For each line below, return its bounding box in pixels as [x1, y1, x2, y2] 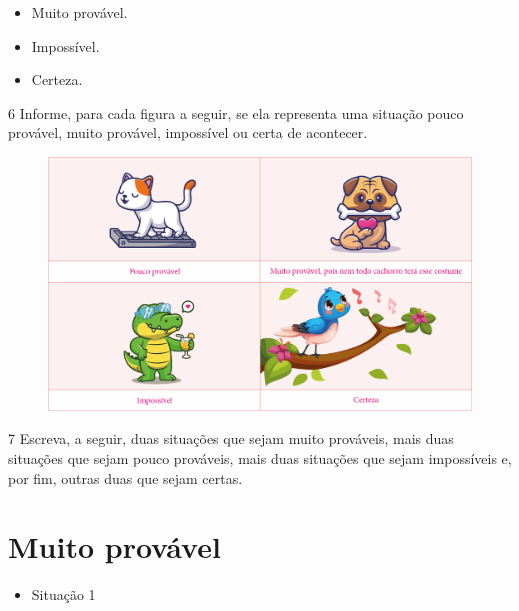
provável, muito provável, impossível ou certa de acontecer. [8, 122, 368, 143]
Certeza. [31, 69, 83, 90]
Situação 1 [31, 584, 96, 605]
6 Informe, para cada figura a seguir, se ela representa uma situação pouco [8, 102, 464, 123]
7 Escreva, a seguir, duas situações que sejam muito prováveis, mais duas [8, 428, 454, 449]
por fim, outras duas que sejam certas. [8, 467, 243, 488]
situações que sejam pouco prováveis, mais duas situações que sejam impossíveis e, [8, 447, 512, 468]
